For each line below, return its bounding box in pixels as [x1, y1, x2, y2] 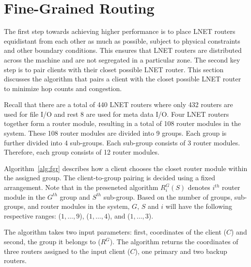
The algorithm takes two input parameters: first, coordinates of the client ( [4, 227, 226, 237]
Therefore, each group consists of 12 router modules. [4, 147, 159, 157]
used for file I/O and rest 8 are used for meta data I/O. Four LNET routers [4, 109, 229, 119]
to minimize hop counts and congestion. [4, 83, 122, 93]
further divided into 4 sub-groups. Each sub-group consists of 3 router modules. [4, 137, 240, 147]
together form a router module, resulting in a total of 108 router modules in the [4, 118, 241, 128]
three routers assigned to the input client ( [4, 246, 130, 256]
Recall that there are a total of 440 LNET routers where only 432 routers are [4, 99, 233, 110]
